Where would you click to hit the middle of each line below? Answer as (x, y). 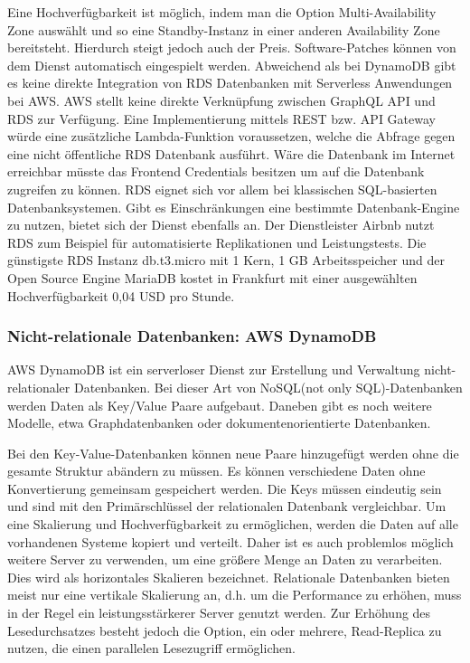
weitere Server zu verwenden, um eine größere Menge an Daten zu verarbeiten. (225, 559)
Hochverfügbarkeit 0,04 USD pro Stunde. (121, 295)
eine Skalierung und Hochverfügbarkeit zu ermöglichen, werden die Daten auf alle (233, 524)
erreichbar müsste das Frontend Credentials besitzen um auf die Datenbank (216, 171)
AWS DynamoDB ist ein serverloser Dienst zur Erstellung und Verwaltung (214, 369)
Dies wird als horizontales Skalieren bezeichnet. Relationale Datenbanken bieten (229, 577)
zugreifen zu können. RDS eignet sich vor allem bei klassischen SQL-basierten (222, 189)
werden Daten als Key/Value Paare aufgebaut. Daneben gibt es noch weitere (220, 405)
